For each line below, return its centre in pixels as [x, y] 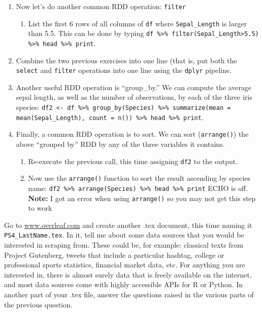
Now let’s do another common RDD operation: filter [101, 6]
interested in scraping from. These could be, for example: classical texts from [124, 245]
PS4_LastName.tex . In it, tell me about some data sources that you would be [124, 235]
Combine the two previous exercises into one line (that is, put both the [126, 60]
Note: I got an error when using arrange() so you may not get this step [142, 198]
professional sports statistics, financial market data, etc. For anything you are [125, 265]
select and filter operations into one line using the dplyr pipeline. [124, 70]
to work [40, 208]
